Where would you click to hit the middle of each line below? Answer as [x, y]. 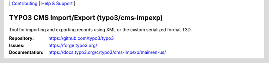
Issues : [17, 45]
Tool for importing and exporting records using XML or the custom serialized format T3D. [101, 29]
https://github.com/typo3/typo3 [81, 38]
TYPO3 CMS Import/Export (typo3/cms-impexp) [86, 17]
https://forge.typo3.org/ [73, 45]
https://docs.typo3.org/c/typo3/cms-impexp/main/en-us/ [107, 52]
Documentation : [26, 52]
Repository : [22, 38]
